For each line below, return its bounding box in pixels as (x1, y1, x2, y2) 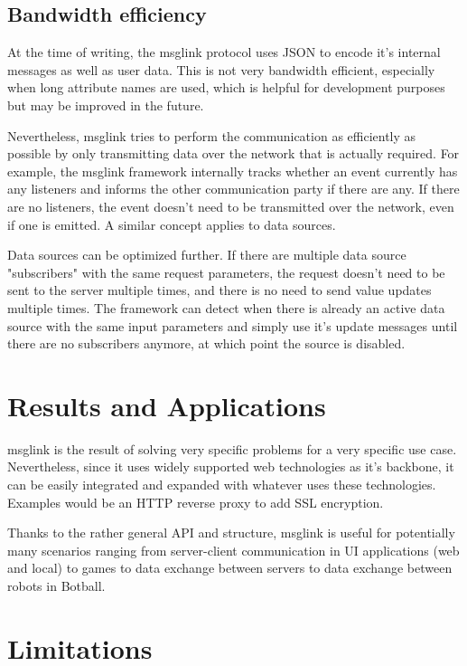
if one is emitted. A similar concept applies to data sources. (7, 214, 336, 233)
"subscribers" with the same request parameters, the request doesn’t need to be (7, 262, 445, 281)
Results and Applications (7, 386, 326, 423)
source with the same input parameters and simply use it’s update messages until (7, 316, 458, 335)
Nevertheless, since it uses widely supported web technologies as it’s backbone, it (7, 457, 454, 476)
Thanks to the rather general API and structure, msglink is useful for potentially (7, 523, 455, 542)
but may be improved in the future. (7, 95, 204, 114)
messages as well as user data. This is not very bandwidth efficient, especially (7, 60, 435, 79)
